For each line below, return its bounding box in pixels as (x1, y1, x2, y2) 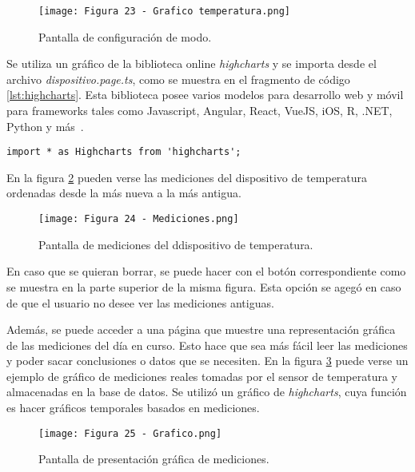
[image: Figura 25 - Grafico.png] (38, 427, 222, 439)
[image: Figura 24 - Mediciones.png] (38, 213, 239, 225)
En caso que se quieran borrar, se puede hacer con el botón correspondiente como (6, 263, 406, 280)
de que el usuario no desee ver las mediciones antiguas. (6, 294, 274, 311)
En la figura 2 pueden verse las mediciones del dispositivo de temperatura (6, 169, 368, 185)
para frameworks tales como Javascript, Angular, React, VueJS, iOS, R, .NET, (6, 102, 393, 119)
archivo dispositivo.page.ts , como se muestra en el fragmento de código (6, 70, 350, 87)
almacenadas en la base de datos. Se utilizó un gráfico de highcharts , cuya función (6, 383, 407, 400)
